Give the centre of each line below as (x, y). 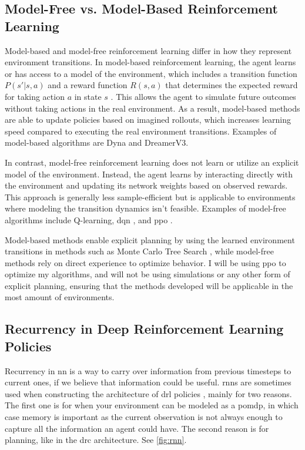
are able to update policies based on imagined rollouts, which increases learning (148, 120)
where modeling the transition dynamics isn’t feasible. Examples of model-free (145, 208)
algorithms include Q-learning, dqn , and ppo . (89, 219)
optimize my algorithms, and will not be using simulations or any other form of (148, 274)
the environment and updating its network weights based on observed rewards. (146, 185)
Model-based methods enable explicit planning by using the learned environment (150, 239)
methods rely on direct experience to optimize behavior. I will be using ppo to (145, 262)
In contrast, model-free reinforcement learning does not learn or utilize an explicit (152, 162)
